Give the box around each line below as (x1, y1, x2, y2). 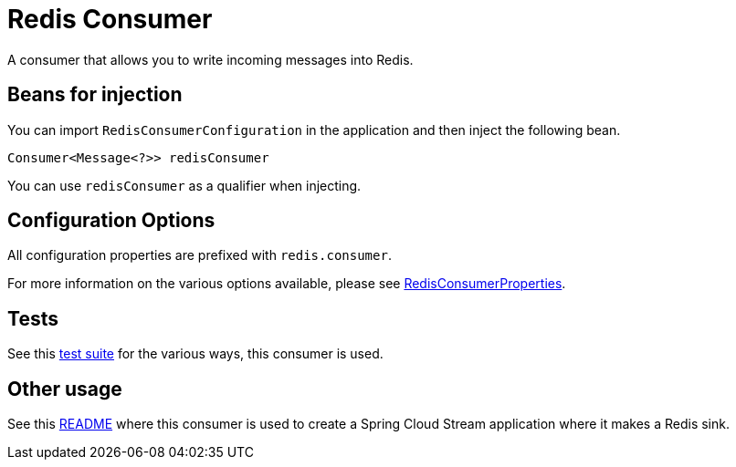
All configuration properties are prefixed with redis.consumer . (7, 247, 392, 264)
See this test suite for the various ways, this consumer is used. (7, 346, 384, 362)
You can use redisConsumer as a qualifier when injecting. (7, 177, 362, 193)
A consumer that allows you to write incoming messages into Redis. (7, 51, 414, 67)
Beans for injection (7, 83, 183, 107)
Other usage (7, 377, 122, 400)
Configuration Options (7, 209, 216, 233)
